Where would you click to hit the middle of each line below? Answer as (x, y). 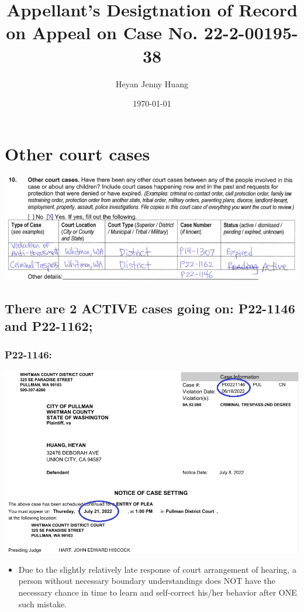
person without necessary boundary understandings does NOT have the (147, 581)
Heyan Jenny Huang (152, 83)
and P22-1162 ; (49, 325)
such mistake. (42, 604)
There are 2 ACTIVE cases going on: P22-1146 (150, 308)
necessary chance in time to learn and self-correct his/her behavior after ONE (158, 592)
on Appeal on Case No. (102, 33)
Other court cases (77, 153)
